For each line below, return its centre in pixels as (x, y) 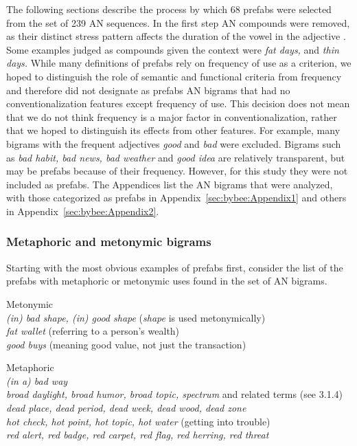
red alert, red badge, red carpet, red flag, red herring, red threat (138, 435)
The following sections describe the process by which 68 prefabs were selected (169, 9)
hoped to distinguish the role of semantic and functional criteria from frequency (174, 76)
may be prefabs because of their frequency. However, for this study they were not (177, 171)
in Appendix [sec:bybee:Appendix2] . (83, 211)
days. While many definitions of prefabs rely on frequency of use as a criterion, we (179, 63)
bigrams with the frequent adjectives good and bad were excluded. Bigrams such (174, 143)
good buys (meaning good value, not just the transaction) (126, 344)
